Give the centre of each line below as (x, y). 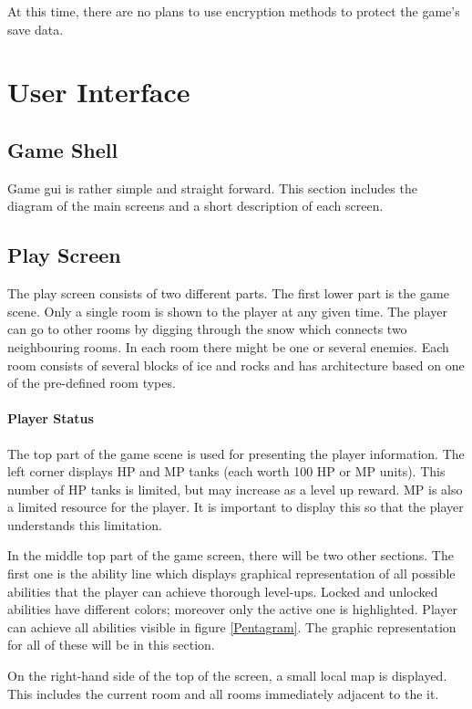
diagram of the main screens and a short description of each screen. (195, 206)
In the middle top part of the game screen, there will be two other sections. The (231, 555)
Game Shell (63, 149)
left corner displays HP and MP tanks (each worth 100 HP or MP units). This (226, 471)
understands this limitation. (85, 524)
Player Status (51, 418)
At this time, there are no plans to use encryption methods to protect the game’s (234, 11)
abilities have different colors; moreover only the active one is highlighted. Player (233, 609)
